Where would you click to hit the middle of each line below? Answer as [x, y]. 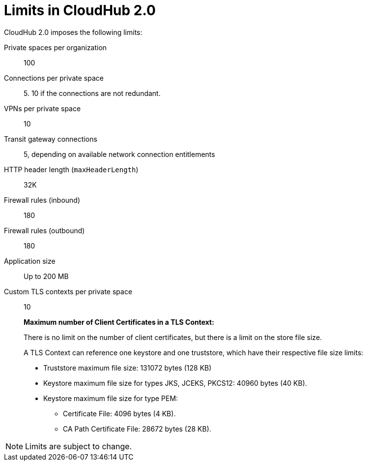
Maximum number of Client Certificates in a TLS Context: [119, 322]
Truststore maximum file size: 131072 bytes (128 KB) [127, 368]
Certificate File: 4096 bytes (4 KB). [119, 413]
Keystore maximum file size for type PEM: [111, 398]
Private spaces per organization [56, 47]
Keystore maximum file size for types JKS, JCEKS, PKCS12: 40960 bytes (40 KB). [175, 383]
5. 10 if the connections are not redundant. [92, 93]
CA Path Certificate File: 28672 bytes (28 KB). [137, 429]
